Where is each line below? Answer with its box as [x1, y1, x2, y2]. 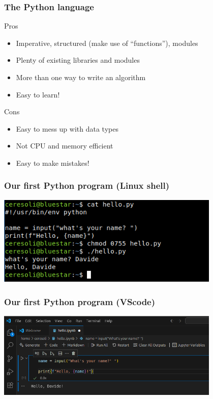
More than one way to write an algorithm [16, 72, 146, 82]
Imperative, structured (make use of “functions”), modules [16, 37, 198, 48]
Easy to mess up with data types [16, 123, 118, 134]
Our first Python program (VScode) [4, 295, 156, 308]
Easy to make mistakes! [16, 157, 89, 168]
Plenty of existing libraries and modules [16, 55, 140, 65]
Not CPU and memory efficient [16, 140, 113, 151]
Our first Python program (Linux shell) [4, 179, 170, 192]
